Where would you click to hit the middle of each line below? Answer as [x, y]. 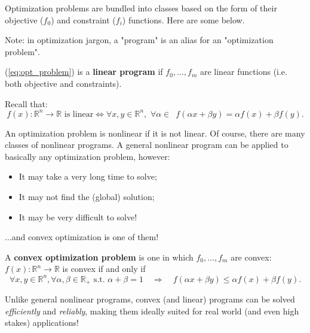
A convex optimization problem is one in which [99, 257]
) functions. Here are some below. [183, 19]
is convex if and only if [104, 269]
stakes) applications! [42, 323]
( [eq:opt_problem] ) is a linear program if [84, 72]
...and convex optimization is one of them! [82, 237]
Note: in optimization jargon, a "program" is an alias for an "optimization [139, 40]
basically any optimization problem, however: [88, 156]
